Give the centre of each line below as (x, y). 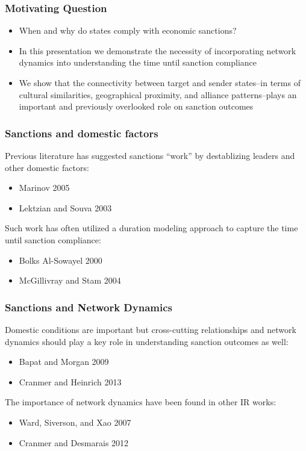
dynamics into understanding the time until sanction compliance (138, 62)
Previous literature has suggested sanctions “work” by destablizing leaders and (150, 155)
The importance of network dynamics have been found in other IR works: (141, 402)
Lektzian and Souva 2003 (65, 207)
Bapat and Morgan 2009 (64, 362)
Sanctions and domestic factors (82, 133)
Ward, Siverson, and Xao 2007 (75, 422)
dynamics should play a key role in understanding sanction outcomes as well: (147, 341)
